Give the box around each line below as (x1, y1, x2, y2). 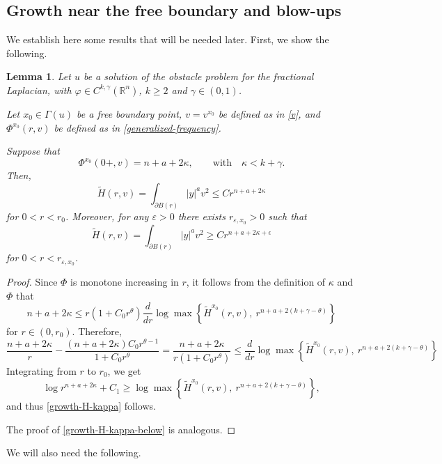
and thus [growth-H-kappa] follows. (6, 399, 156, 413)
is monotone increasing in (70, 274, 179, 289)
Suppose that (6, 144, 60, 158)
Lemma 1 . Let (6, 69, 71, 84)
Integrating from (6, 363, 77, 378)
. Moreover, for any (65, 208, 149, 223)
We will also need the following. (6, 445, 141, 460)
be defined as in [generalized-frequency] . (54, 120, 221, 134)
